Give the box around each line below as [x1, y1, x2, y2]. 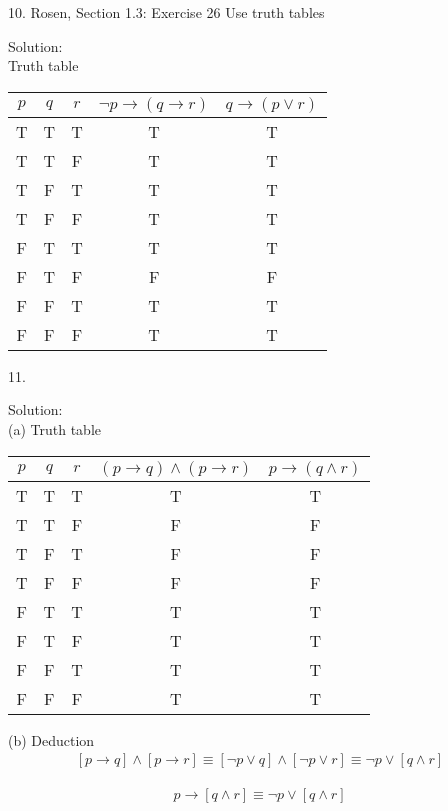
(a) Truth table [8, 418, 102, 439]
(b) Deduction [8, 729, 95, 750]
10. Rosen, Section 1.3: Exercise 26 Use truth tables [8, 2, 325, 22]
